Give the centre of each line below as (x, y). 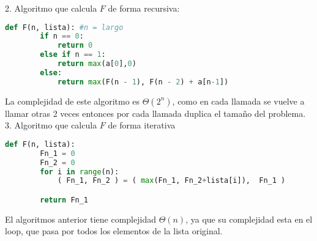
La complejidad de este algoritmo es (73, 101)
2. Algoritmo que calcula (51, 8)
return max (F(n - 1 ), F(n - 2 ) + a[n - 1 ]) (143, 82)
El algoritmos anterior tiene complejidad (80, 219)
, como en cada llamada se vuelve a (238, 101)
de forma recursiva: (144, 8)
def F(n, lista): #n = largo (64, 27)
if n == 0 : (62, 36)
